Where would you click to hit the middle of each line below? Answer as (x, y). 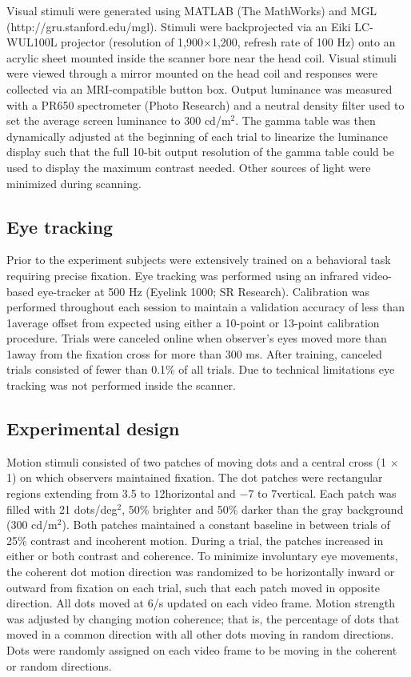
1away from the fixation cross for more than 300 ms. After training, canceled (194, 353)
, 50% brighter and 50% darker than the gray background (263, 509)
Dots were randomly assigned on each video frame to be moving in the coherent (202, 650)
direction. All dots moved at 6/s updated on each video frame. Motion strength (201, 603)
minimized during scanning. (74, 183)
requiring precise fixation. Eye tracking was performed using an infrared (183, 275)
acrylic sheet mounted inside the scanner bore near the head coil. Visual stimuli (202, 57)
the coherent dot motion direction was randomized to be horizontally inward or (201, 572)
